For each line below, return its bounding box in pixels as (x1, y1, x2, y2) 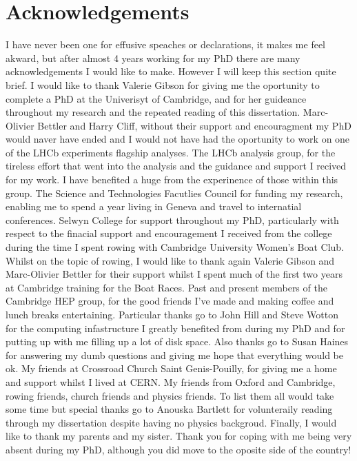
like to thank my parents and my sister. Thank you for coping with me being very (6, 429, 352, 443)
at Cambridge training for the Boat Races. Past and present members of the (6, 280, 327, 294)
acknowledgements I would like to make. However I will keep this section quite (6, 64, 336, 79)
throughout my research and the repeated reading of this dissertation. (6, 105, 300, 119)
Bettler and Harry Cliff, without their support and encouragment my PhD (37, 118, 351, 132)
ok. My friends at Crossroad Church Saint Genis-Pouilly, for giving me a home (6, 361, 337, 376)
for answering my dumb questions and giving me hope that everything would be (6, 347, 343, 362)
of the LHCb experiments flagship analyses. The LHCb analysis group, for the (6, 145, 336, 159)
